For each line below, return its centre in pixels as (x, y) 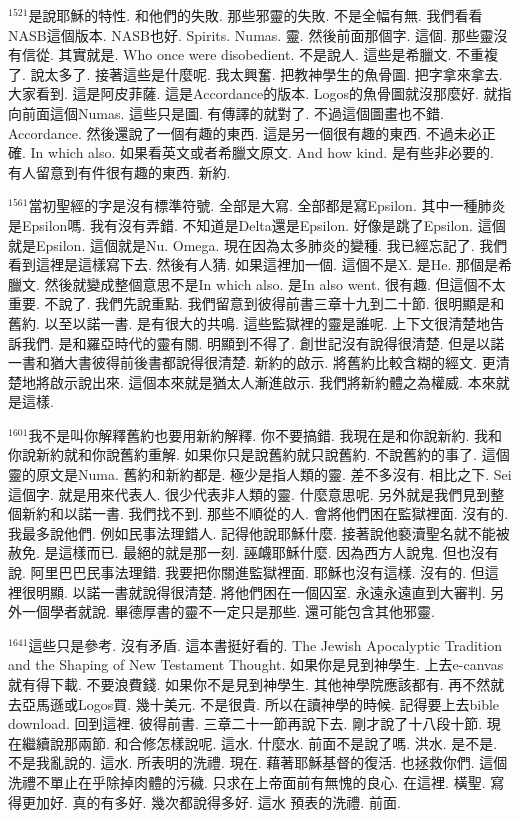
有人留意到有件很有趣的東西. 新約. (119, 171)
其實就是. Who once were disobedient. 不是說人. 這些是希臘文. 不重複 (278, 54)
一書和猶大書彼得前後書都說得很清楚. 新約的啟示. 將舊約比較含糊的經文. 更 (252, 362)
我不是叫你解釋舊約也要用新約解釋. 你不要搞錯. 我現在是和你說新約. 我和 (265, 434)
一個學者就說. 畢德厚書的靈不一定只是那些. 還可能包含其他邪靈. (228, 611)
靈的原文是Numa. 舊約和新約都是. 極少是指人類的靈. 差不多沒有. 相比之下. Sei (260, 474)
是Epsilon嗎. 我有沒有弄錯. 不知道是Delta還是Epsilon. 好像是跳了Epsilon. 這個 (257, 224)
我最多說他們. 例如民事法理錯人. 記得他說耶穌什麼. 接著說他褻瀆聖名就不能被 (259, 532)
